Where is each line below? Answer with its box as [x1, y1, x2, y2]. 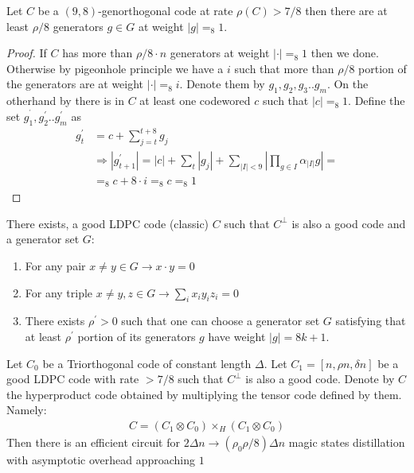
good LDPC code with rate [6, 370, 139, 387]
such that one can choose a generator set [121, 312, 320, 329]
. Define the [348, 92, 405, 109]
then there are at [305, 2, 388, 18]
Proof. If [6, 45, 47, 61]
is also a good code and [291, 215, 406, 231]
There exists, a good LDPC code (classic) [6, 215, 209, 231]
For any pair [25, 258, 86, 274]
